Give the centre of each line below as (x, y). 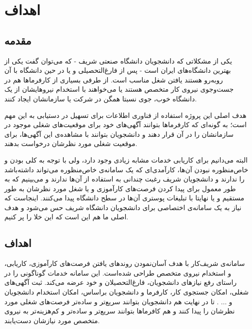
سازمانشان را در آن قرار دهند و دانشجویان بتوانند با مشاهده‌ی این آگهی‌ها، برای (119, 134)
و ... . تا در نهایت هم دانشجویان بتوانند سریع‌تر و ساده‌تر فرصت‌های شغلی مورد (118, 301)
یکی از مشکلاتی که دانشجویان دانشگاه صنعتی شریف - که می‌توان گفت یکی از (118, 60)
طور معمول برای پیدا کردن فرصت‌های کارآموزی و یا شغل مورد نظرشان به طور (120, 188)
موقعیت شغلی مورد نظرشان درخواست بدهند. (71, 143)
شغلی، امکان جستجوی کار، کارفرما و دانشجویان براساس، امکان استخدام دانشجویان (127, 292)
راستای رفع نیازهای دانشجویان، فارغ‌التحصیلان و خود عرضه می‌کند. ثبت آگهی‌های (121, 282)
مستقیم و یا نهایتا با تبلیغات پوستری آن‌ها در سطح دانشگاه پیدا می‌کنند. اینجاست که (124, 198)
